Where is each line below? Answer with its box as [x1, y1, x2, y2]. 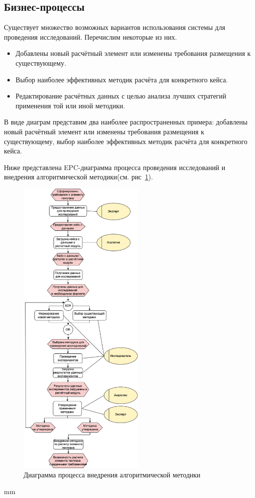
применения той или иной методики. [15, 100, 125, 110]
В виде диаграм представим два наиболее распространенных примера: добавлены [4, 117, 248, 127]
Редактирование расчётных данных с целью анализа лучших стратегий [15, 91, 227, 101]
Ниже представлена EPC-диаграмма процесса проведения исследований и [4, 162, 226, 172]
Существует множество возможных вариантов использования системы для [4, 22, 226, 32]
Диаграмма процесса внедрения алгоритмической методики [24, 470, 201, 480]
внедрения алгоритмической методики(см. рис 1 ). [4, 172, 153, 182]
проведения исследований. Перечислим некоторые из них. [4, 31, 177, 42]
